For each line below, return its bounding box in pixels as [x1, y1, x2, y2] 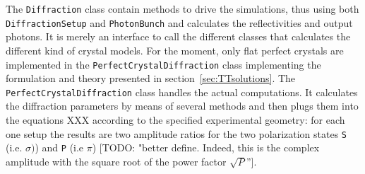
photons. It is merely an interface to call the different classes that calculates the [6, 29, 351, 44]
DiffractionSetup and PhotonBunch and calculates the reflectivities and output [6, 15, 353, 30]
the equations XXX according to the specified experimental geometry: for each [6, 112, 345, 127]
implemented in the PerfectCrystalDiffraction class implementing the [6, 57, 321, 71]
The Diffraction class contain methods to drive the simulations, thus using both [6, 1, 359, 16]
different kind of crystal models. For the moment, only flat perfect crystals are [6, 42, 344, 57]
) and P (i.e [35, 140, 84, 155]
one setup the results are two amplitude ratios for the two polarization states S [6, 126, 347, 141]
